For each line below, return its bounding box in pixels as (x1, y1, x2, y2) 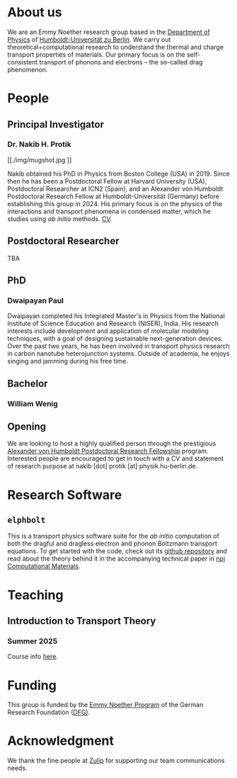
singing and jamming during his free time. (7, 357, 129, 366)
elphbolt (7, 515, 46, 525)
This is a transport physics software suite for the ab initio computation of (7, 532, 219, 541)
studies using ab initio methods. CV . (7, 214, 112, 223)
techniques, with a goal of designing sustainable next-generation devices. (7, 334, 223, 343)
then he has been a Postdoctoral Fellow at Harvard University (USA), (7, 176, 207, 185)
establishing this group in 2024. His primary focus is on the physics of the (7, 199, 223, 208)
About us (7, 4, 62, 21)
